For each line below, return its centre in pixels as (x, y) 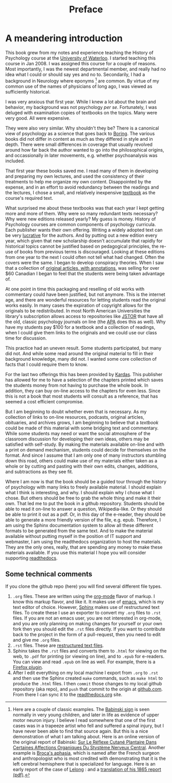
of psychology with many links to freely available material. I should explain (83, 487)
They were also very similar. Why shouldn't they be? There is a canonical (82, 128)
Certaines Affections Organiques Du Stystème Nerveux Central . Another (89, 748)
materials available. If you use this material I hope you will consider (76, 552)
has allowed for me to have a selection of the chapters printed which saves (84, 380)
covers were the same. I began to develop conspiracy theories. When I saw (85, 263)
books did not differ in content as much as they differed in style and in (79, 139)
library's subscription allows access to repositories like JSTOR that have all (84, 316)
